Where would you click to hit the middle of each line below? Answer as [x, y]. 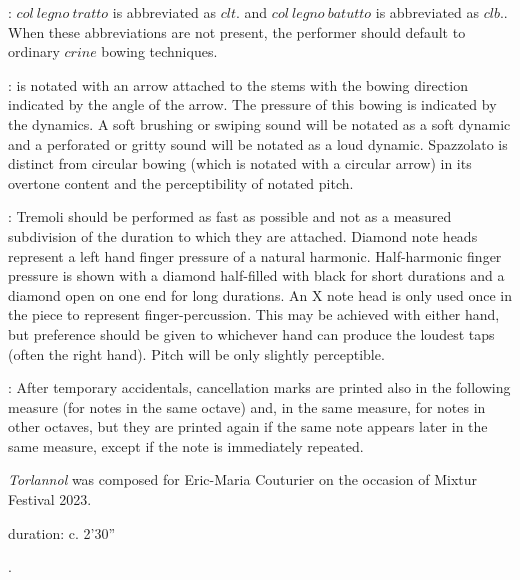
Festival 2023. [50, 499]
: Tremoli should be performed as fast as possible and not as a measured [230, 216]
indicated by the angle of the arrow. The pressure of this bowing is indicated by [252, 104]
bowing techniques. [159, 51]
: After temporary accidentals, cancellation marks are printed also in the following [259, 387]
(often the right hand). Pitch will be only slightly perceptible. [196, 353]
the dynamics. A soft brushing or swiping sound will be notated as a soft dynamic [259, 123]
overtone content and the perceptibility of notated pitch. [181, 182]
